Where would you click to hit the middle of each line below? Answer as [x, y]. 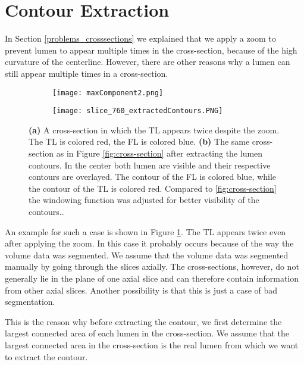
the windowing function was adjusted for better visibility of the [144, 200]
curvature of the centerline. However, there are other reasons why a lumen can [148, 62]
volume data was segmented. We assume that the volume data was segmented [147, 255]
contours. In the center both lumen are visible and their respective [150, 165]
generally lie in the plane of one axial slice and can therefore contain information [152, 278]
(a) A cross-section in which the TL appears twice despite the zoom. [154, 130]
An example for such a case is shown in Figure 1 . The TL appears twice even [145, 231]
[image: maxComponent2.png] [108, 93]
